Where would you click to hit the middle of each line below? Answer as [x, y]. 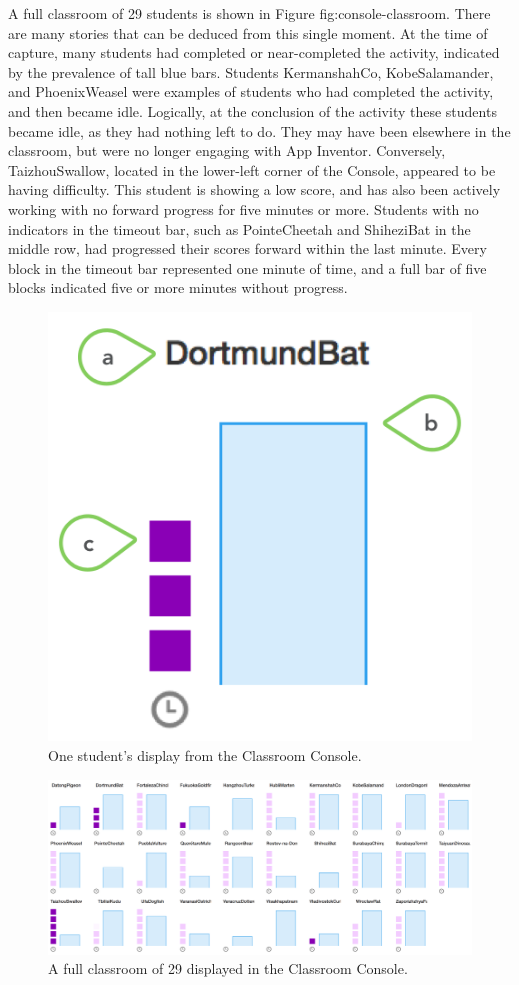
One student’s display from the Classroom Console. [205, 754]
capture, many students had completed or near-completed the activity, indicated [254, 52]
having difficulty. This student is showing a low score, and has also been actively [254, 189]
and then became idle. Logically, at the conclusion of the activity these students [252, 110]
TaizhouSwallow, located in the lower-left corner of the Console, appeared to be [252, 169]
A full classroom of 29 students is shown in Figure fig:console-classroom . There [249, 13]
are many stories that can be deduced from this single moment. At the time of [248, 32]
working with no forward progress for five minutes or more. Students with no [243, 208]
